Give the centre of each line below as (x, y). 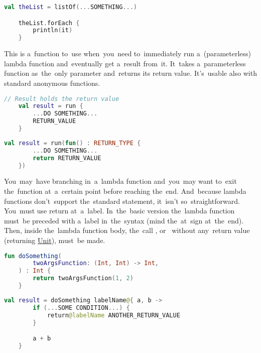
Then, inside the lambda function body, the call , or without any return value (127, 230)
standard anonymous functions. (52, 83)
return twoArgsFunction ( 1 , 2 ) (83, 278)
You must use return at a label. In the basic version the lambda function (119, 211)
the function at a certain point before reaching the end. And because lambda (125, 191)
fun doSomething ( (33, 256)
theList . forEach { (49, 23)
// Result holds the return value (62, 99)
